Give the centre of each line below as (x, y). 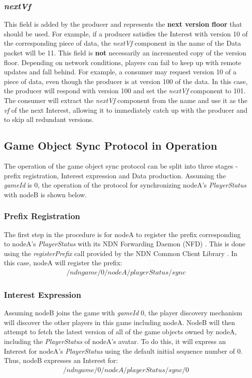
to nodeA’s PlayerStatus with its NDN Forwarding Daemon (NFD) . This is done (125, 244)
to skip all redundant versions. (49, 119)
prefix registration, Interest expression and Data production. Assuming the (115, 175)
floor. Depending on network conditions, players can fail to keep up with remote (123, 62)
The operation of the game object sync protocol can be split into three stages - (121, 165)
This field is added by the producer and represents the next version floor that (123, 24)
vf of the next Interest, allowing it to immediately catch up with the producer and (126, 110)
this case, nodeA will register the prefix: (63, 263)
